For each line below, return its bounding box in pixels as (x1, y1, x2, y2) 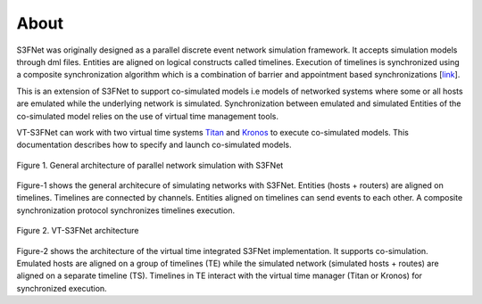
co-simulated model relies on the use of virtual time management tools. (16, 111, 278, 121)
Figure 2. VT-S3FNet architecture (16, 226, 139, 236)
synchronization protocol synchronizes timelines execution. (16, 205, 236, 216)
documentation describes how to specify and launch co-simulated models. (16, 139, 292, 151)
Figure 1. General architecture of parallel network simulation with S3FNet (16, 160, 284, 170)
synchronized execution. (16, 283, 107, 293)
